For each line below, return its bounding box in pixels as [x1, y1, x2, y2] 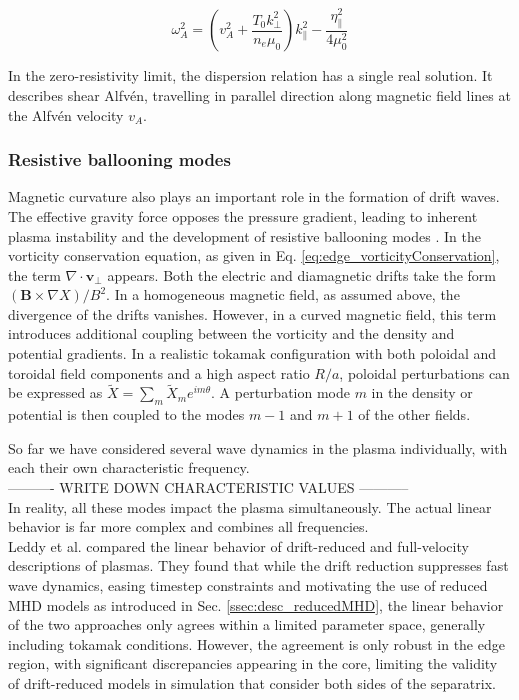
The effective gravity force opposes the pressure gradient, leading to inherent [8, 205, 478, 226]
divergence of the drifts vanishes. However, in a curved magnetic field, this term [8, 303, 497, 324]
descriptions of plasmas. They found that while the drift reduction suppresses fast [8, 555, 509, 576]
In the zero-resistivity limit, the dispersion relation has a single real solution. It [8, 65, 493, 86]
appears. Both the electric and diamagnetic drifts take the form [107, 264, 497, 285]
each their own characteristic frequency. [8, 457, 250, 478]
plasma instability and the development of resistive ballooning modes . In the [8, 225, 481, 246]
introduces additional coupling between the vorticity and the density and [8, 323, 455, 344]
